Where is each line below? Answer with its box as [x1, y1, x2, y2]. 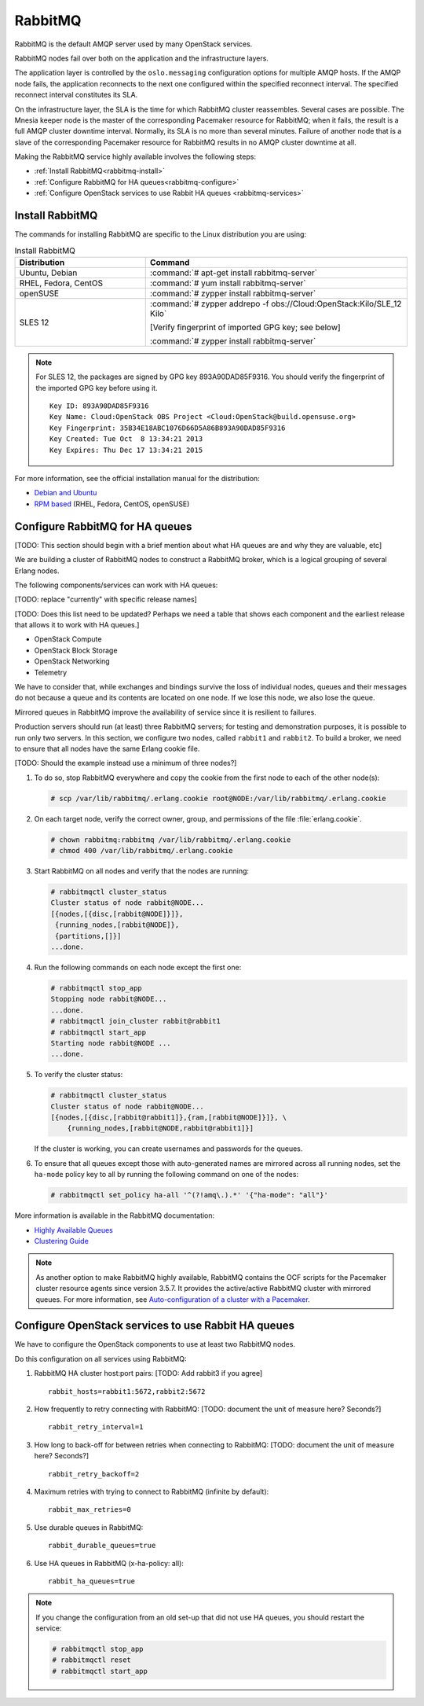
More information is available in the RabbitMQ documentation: [14, 1211, 215, 1220]
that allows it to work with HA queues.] [14, 620, 140, 630]
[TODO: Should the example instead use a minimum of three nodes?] [14, 759, 237, 768]
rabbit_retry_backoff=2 [48, 1469, 140, 1478]
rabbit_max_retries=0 [48, 1506, 131, 1514]
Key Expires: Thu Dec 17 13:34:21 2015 [49, 445, 203, 454]
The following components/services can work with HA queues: [14, 580, 218, 590]
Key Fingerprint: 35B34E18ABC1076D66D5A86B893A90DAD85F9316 [49, 423, 286, 432]
